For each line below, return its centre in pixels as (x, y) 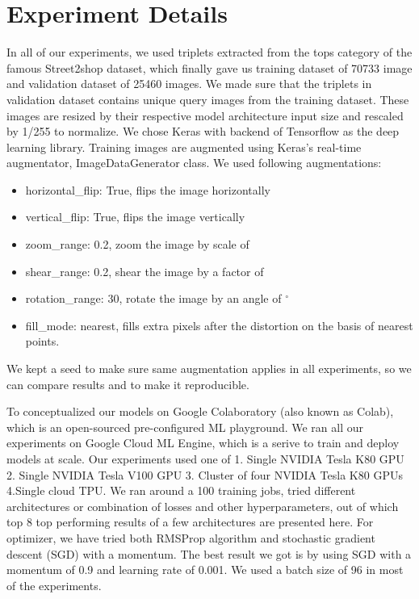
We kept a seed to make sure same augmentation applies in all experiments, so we (209, 369)
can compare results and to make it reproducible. (128, 384)
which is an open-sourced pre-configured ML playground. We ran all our (185, 427)
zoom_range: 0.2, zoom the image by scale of (137, 244)
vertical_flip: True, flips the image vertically (135, 217)
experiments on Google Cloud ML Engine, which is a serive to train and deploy (203, 443)
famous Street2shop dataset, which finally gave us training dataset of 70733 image (209, 67)
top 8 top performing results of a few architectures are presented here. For (190, 522)
